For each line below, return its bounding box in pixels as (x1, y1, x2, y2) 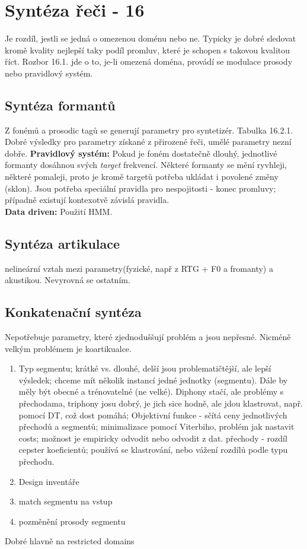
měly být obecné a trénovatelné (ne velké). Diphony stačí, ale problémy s (18, 385, 284, 398)
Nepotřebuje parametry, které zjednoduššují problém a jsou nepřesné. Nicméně (5, 331, 291, 343)
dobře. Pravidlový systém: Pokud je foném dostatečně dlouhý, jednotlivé (5, 147, 277, 159)
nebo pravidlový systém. (5, 66, 93, 79)
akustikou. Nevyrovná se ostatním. (5, 274, 130, 286)
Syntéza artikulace (5, 234, 120, 252)
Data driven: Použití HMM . (5, 205, 113, 217)
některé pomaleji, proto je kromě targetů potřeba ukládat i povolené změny (5, 170, 279, 183)
